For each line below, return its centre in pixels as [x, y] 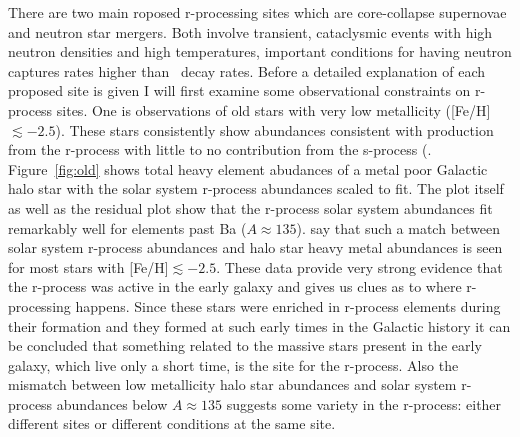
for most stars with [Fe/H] [88, 266]
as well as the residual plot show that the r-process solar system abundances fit [250, 207]
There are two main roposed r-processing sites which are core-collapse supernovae [257, 12]
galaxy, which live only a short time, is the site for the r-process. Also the [233, 364]
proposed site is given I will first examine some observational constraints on [239, 90]
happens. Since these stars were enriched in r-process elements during [288, 305]
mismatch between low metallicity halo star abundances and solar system [232, 384]
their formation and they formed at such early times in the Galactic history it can [259, 325]
